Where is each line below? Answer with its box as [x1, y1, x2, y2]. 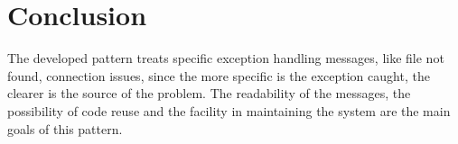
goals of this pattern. [7, 119, 123, 138]
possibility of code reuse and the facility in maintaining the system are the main [7, 101, 451, 120]
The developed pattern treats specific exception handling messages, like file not [7, 49, 444, 67]
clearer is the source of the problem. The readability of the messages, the [7, 84, 411, 103]
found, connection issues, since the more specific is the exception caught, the [7, 66, 430, 85]
